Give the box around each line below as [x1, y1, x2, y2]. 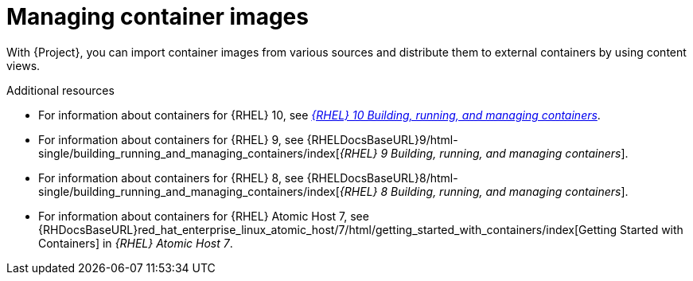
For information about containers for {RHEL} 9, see [38, 132, 304, 146]
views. [6, 58, 41, 72]
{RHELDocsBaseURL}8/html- [306, 170, 458, 185]
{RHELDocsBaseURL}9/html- [306, 132, 458, 146]
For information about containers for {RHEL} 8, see [38, 170, 304, 185]
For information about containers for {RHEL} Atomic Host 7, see [38, 209, 369, 223]
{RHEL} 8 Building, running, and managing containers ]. [339, 184, 629, 198]
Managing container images [6, 3, 309, 30]
